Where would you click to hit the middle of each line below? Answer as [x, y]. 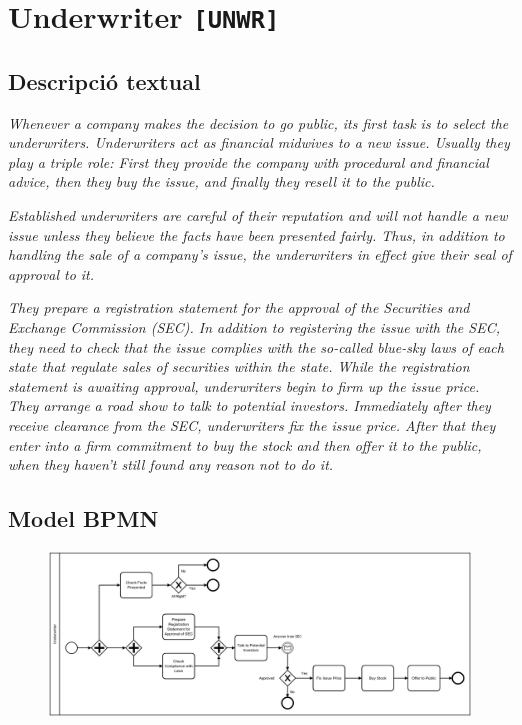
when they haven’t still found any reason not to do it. [171, 464]
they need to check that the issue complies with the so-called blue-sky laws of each [256, 346]
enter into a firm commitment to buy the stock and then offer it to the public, [245, 444]
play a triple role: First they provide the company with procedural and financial [248, 161]
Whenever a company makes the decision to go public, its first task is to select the [258, 122]
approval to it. [51, 273]
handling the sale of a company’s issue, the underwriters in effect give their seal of [260, 254]
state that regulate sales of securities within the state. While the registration [239, 366]
